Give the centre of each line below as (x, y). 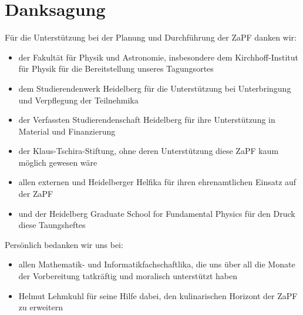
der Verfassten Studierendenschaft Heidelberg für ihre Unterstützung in (147, 120)
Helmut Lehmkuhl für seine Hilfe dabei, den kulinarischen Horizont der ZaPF (158, 295)
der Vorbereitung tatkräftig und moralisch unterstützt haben (128, 276)
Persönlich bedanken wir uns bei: (64, 244)
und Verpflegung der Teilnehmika (78, 100)
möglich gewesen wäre (58, 162)
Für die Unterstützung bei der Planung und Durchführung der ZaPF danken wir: (151, 37)
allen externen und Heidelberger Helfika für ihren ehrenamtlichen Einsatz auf (157, 182)
